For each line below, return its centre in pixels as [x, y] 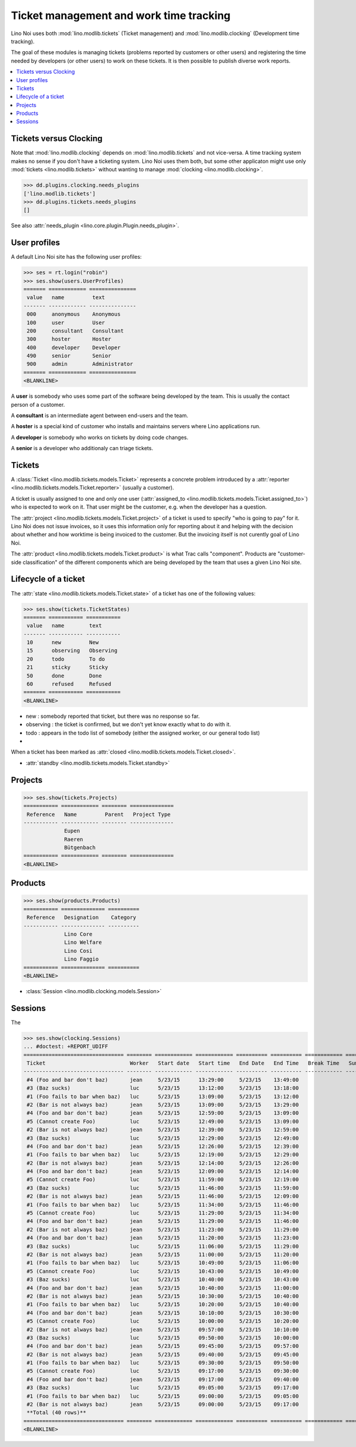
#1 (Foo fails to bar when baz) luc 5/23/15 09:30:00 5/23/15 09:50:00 [163, 1363]
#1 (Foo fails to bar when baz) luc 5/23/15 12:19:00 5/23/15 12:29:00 [163, 1155]
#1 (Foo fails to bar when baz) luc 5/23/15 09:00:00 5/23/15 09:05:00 [163, 1396]
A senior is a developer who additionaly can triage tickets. [82, 448]
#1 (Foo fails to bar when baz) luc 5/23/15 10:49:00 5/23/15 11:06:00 [163, 1263]
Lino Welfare [83, 942]
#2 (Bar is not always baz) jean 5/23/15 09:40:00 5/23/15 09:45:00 [163, 1354]
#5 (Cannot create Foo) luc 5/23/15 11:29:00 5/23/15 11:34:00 [163, 1213]
